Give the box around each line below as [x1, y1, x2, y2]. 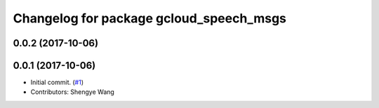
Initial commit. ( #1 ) [30, 78, 84, 87]
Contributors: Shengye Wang [30, 88, 115, 96]
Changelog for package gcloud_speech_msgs [13, 11, 287, 26]
